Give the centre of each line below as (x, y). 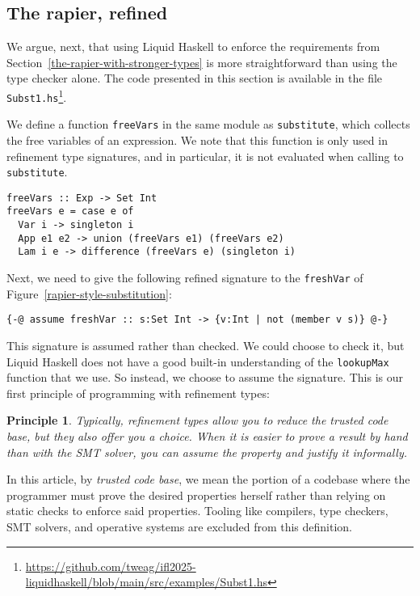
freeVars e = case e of (70, 211)
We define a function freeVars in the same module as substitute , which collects (208, 124)
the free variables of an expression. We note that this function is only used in (197, 139)
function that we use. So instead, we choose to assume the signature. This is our (205, 377)
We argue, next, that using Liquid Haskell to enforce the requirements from (193, 46)
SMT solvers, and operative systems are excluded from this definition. (180, 526)
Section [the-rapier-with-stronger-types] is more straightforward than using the (202, 62)
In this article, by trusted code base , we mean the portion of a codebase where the (208, 479)
